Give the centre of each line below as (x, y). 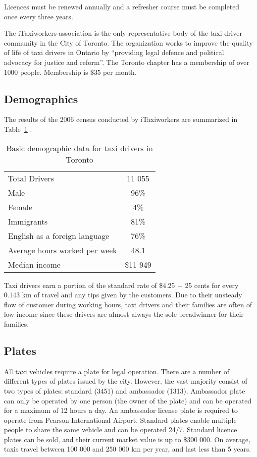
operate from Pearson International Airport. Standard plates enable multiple (120, 420)
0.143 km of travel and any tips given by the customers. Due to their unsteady (123, 295)
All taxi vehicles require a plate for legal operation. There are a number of (117, 371)
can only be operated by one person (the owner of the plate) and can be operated (128, 400)
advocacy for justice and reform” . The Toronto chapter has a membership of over (127, 62)
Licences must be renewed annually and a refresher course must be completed (122, 6)
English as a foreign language (59, 235)
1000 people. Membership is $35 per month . (70, 72)
